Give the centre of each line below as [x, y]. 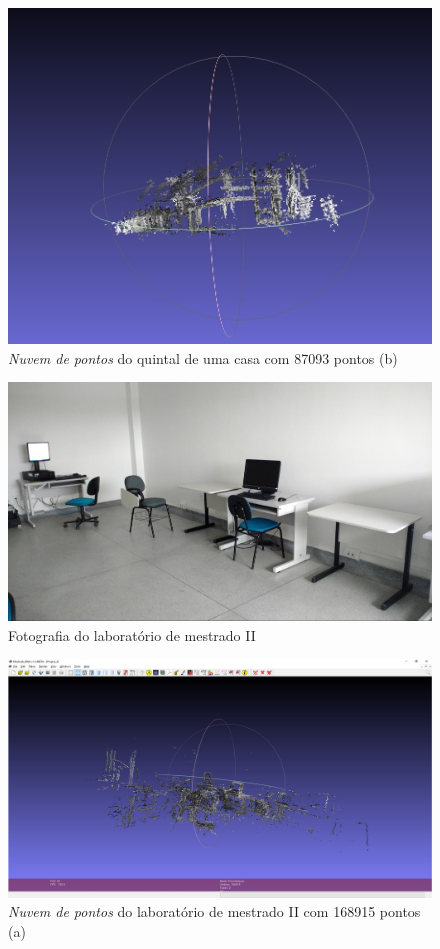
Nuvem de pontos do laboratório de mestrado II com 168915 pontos [214, 911]
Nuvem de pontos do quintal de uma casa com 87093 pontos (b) [203, 357]
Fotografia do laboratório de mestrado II [132, 634]
